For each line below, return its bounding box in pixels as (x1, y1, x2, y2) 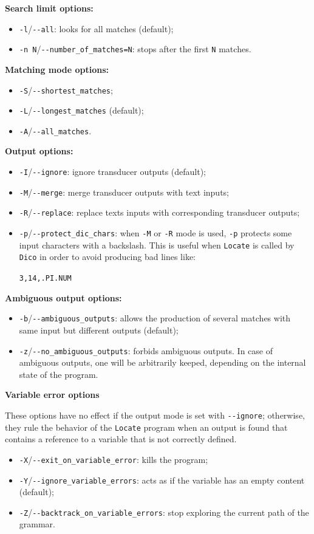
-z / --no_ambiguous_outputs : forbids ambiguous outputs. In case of (19, 344, 273, 357)
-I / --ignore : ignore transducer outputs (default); (19, 165, 206, 178)
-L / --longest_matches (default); (19, 104, 144, 117)
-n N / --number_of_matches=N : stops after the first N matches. (19, 43, 251, 55)
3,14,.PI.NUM (19, 274, 72, 282)
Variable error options (5, 388, 100, 401)
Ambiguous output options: (5, 291, 122, 304)
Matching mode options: (5, 63, 109, 75)
